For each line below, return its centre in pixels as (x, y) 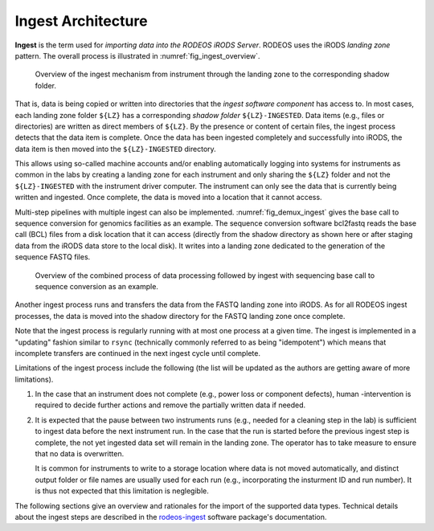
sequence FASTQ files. (53, 257)
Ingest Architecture (81, 21)
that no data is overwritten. (80, 454)
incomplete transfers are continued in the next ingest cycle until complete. (138, 353)
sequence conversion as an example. (96, 286)
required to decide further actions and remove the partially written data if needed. (170, 405)
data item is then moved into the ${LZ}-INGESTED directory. (115, 149)
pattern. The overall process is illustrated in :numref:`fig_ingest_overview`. (137, 55)
